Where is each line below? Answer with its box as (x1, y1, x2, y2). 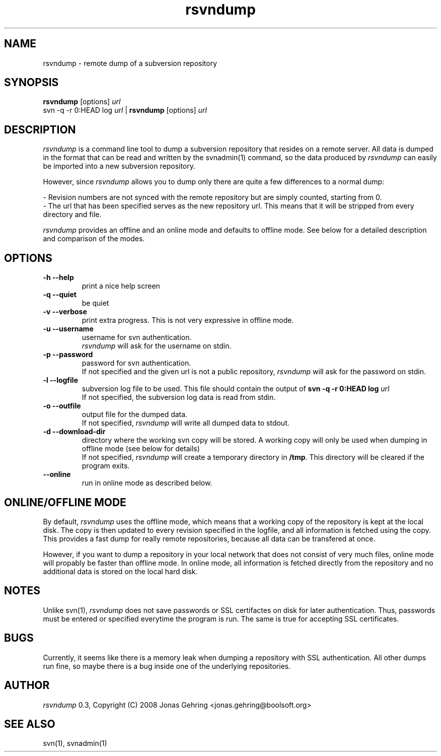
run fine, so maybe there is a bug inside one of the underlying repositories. (43, 661, 291, 670)
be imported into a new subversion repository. (43, 162, 196, 171)
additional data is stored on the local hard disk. (43, 567, 198, 576)
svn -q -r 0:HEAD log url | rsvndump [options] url (43, 106, 207, 115)
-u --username (43, 324, 94, 333)
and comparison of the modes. (43, 234, 145, 243)
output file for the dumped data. (82, 410, 188, 419)
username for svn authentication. (82, 333, 192, 342)
